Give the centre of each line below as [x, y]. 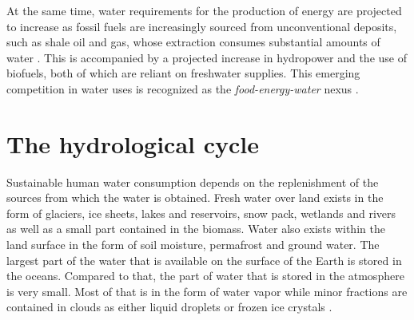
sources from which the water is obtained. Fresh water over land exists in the [195, 198]
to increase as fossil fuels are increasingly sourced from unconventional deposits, [202, 26]
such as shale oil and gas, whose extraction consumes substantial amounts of [193, 42]
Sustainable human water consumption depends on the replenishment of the [193, 182]
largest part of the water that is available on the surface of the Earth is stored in [204, 260]
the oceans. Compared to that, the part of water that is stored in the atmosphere [205, 276]
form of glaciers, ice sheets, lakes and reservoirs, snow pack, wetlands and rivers [201, 213]
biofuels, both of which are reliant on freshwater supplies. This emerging [183, 73]
